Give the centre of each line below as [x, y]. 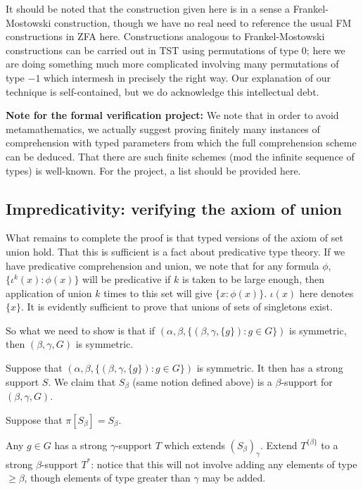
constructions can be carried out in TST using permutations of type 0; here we [176, 50]
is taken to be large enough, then [253, 279]
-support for [307, 381]
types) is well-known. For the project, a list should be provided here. [153, 170]
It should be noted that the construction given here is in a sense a [148, 8]
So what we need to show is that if [81, 330]
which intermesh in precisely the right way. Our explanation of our [187, 77]
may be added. [234, 478]
